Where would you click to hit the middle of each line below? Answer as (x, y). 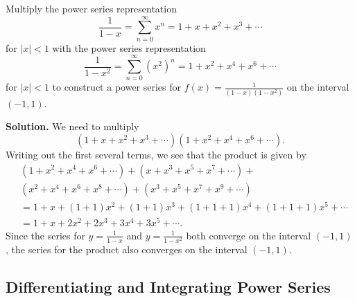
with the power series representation (129, 47)
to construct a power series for (117, 87)
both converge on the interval (249, 235)
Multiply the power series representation (91, 8)
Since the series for (45, 235)
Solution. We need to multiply (72, 126)
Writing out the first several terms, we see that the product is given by (156, 154)
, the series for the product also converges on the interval (127, 249)
